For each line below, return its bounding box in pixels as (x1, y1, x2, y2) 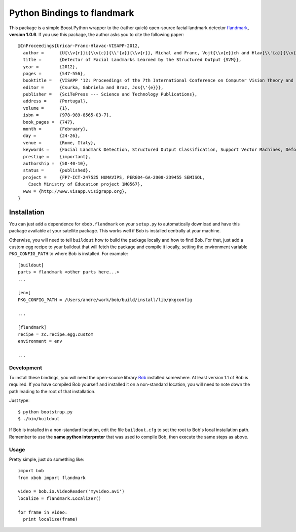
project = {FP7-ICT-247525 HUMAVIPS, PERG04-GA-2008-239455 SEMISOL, (23, 175, 205, 180)
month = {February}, (23, 126, 88, 132)
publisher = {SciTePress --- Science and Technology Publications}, (23, 91, 197, 97)
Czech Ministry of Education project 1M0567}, (28, 181, 143, 187)
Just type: (9, 398, 30, 403)
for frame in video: (18, 509, 68, 515)
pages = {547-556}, (23, 71, 86, 76)
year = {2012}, (23, 64, 78, 69)
